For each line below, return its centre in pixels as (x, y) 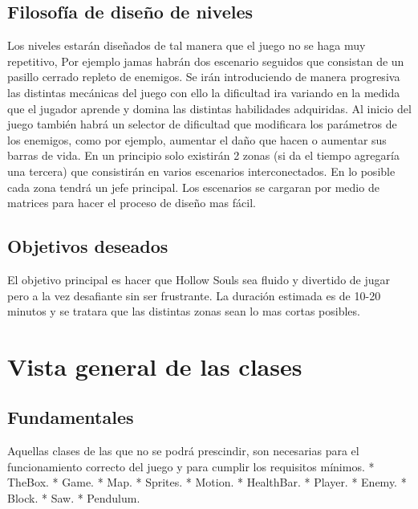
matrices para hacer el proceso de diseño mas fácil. (132, 203)
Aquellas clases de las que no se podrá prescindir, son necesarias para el (183, 451)
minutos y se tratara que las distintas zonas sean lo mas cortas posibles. (184, 311)
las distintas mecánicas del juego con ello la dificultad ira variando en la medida (204, 92)
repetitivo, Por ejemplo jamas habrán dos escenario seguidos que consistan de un (206, 61)
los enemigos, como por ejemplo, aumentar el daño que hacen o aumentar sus (197, 139)
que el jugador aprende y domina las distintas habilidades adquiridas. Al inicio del (209, 108)
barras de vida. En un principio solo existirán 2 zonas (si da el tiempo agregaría (203, 155)
